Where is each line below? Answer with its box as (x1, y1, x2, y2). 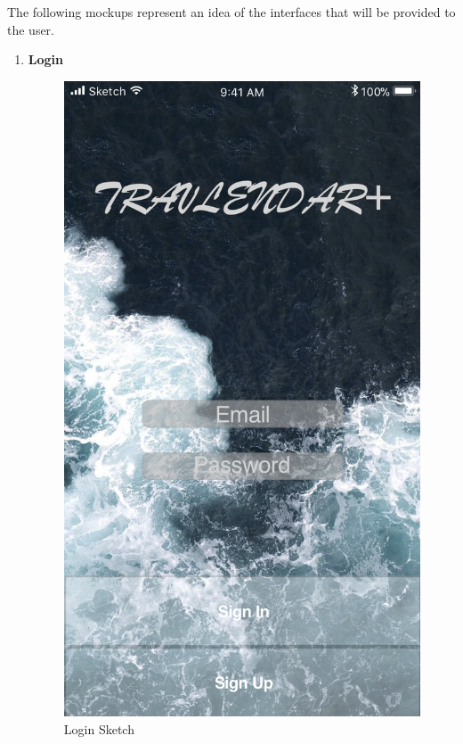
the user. (7, 20, 55, 38)
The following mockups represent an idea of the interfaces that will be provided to (7, 3, 456, 21)
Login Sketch (63, 720, 134, 739)
